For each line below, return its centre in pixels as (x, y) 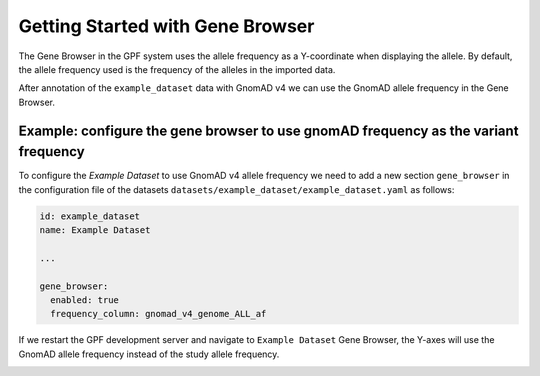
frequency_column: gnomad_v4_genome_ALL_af (158, 314)
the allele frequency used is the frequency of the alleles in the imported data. (177, 69)
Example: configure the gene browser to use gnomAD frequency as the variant (268, 130)
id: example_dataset (89, 216)
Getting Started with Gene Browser (166, 26)
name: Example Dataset (95, 229)
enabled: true (85, 299)
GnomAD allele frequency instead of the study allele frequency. (149, 354)
